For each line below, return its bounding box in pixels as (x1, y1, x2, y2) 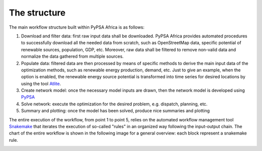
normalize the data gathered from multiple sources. (21, 53, 124, 59)
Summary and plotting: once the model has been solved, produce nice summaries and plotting (21, 108, 210, 114)
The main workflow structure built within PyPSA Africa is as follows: (9, 24, 145, 30)
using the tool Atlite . (21, 81, 61, 86)
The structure (9, 7, 65, 18)
